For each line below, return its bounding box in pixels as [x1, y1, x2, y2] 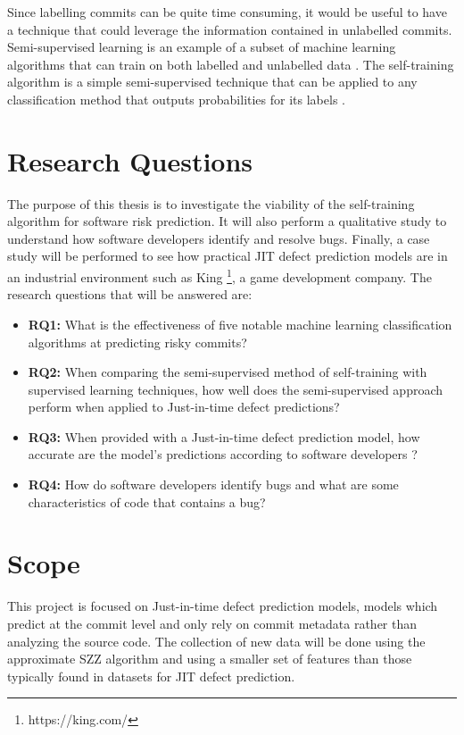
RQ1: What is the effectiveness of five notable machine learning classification [28, 314, 452, 333]
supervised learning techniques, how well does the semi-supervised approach [28, 380, 443, 398]
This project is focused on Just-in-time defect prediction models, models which [7, 597, 438, 615]
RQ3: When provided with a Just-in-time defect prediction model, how [28, 427, 420, 446]
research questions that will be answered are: [7, 285, 253, 304]
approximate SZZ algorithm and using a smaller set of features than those [7, 649, 412, 668]
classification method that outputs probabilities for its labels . [7, 89, 345, 108]
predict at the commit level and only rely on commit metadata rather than [7, 614, 418, 632]
